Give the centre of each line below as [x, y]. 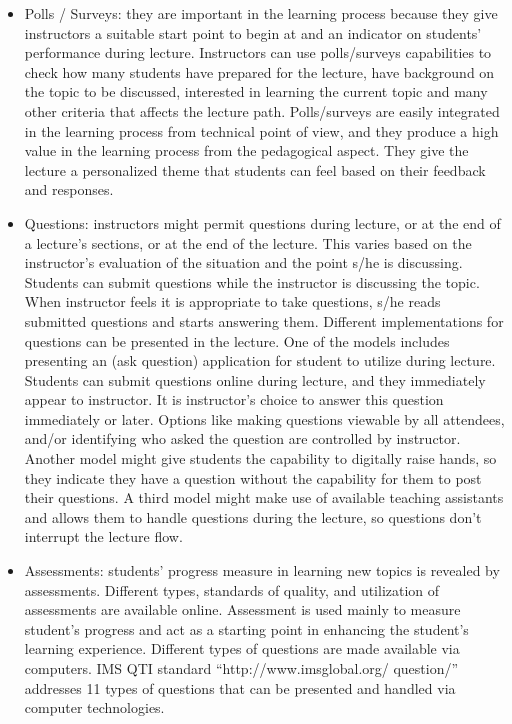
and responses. [69, 189]
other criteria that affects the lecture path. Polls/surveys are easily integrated [262, 110]
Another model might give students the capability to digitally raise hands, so [260, 458]
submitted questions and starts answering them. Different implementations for [264, 320]
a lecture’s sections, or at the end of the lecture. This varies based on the [248, 242]
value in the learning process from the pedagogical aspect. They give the [246, 150]
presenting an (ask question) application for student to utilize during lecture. [260, 360]
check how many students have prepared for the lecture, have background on [259, 71]
